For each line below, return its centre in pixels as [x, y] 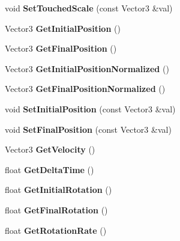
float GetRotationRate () [56, 230]
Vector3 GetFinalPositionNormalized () [85, 89]
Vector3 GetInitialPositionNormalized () [87, 68]
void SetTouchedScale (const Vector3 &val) [89, 8]
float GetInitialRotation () [58, 190]
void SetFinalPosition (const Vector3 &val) [88, 129]
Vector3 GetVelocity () [50, 149]
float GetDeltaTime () [49, 169]
